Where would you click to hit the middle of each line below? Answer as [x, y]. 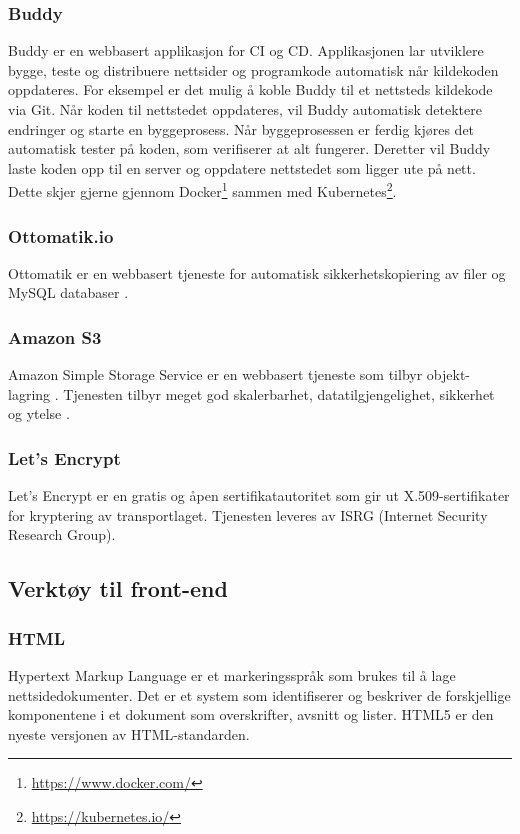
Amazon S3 [55, 336]
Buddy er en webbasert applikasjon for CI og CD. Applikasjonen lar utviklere [246, 50]
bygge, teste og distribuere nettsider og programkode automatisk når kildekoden [253, 69]
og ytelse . [39, 413]
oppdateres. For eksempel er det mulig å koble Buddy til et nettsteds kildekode [250, 89]
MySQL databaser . [68, 292]
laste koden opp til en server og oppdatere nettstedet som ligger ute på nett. [242, 167]
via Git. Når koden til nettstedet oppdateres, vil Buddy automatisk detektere [245, 109]
